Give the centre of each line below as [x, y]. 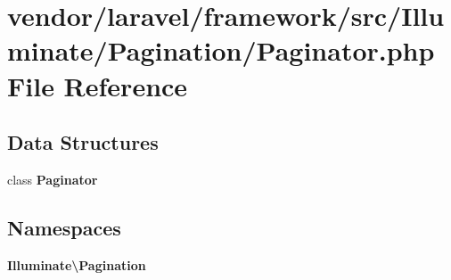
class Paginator [53, 179]
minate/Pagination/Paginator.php [221, 50]
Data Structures [83, 142]
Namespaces [64, 227]
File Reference [98, 85]
